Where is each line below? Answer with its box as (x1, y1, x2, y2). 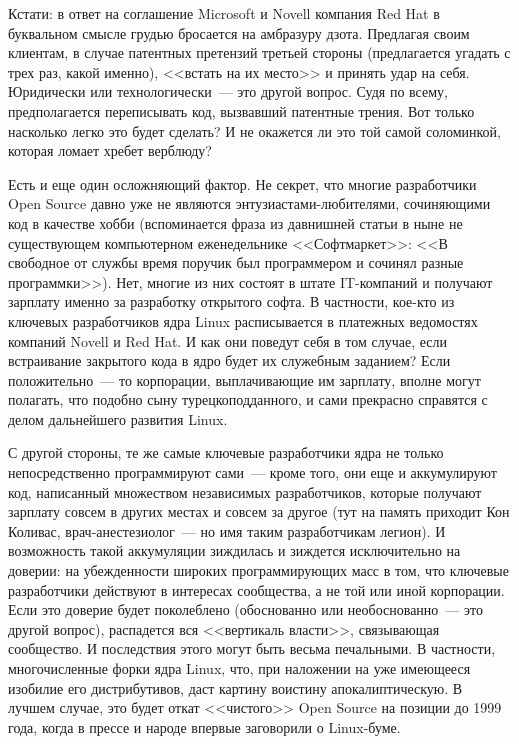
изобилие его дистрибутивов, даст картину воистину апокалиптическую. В (8, 677, 463, 698)
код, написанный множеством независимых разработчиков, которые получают (8, 481, 482, 502)
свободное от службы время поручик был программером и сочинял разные (8, 252, 464, 273)
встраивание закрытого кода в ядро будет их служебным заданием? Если (8, 350, 451, 371)
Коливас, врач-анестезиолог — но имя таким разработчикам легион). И (8, 520, 446, 541)
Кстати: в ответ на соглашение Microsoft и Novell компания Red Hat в (8, 3, 440, 23)
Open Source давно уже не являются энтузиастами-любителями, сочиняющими (8, 193, 491, 214)
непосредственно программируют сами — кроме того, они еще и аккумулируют (8, 462, 497, 483)
